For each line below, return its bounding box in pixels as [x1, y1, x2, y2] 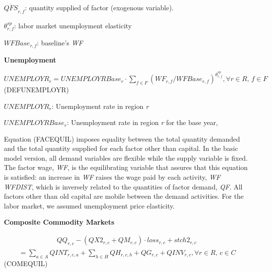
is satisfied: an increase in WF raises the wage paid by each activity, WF [4, 172, 221, 182]
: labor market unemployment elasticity [14, 20, 132, 30]
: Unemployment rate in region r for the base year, [67, 117, 218, 127]
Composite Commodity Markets [4, 217, 115, 227]
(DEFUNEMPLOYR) [4, 84, 69, 94]
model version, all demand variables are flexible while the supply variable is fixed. [4, 152, 248, 163]
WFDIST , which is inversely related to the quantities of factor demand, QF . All [4, 181, 243, 191]
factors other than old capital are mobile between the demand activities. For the [4, 191, 244, 201]
